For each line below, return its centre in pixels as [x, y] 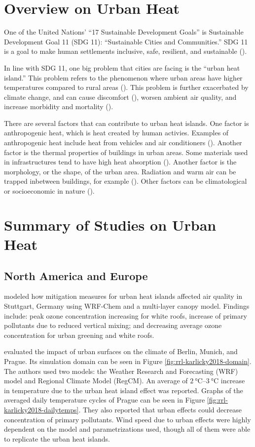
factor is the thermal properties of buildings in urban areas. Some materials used [126, 152]
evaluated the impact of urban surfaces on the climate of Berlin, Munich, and [121, 351]
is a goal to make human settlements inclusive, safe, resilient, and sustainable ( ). [126, 51]
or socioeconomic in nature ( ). [49, 191]
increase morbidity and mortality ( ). [59, 106]
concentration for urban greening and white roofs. [79, 335]
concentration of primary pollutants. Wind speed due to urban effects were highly [127, 419]
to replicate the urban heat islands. [57, 438]
